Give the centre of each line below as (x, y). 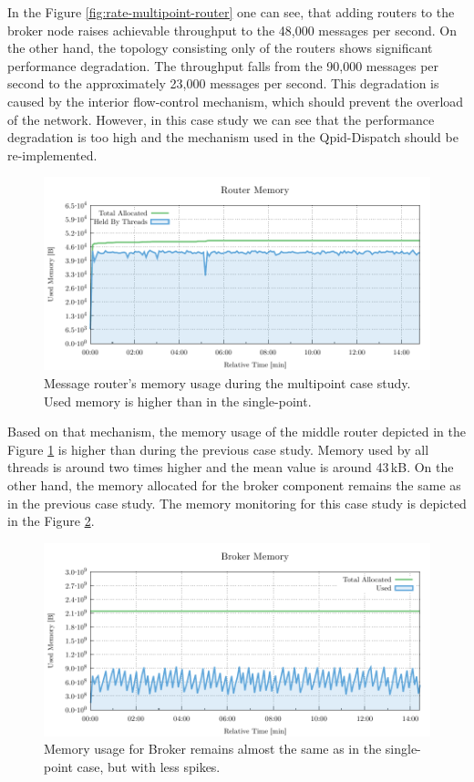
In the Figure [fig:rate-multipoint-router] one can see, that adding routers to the (231, 12)
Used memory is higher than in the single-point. (178, 401)
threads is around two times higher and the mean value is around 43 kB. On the (231, 467)
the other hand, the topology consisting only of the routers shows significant (220, 48)
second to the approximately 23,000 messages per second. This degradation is (223, 83)
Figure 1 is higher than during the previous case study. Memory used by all (218, 449)
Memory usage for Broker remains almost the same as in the (213, 749)
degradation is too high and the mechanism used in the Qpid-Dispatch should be (233, 137)
